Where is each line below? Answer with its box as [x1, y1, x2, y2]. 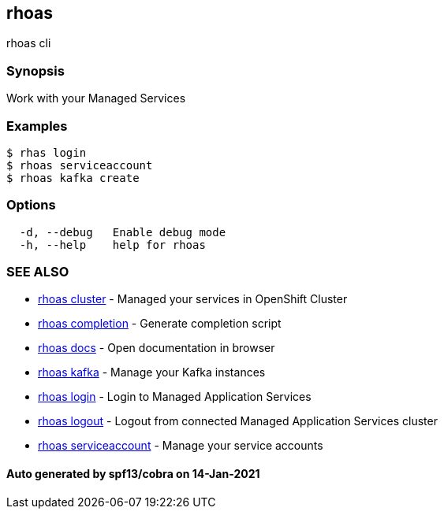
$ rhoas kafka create [6, 171, 140, 184]
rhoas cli [6, 36, 51, 50]
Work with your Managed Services [6, 91, 186, 106]
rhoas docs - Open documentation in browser [38, 341, 275, 355]
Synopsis [6, 62, 65, 79]
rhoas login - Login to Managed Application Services [38, 390, 312, 404]
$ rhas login [6, 146, 87, 159]
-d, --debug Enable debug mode [19, 225, 226, 239]
